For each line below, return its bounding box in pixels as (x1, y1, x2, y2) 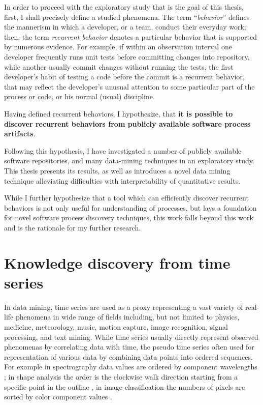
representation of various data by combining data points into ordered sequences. (4, 351, 253, 362)
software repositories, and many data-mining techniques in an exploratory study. (4, 155, 254, 166)
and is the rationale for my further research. (4, 222, 141, 233)
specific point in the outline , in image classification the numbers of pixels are (4, 381, 245, 392)
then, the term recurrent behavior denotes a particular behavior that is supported (4, 31, 257, 42)
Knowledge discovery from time (4, 252, 231, 273)
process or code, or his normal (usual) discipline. (4, 91, 155, 102)
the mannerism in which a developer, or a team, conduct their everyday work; (4, 21, 246, 32)
